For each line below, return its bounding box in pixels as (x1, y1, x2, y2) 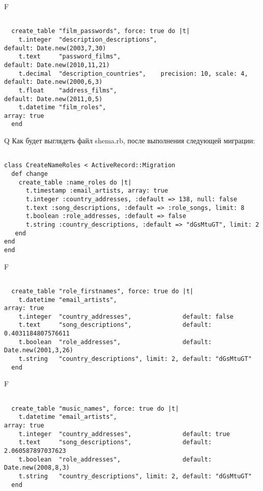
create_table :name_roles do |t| (18, 178, 132, 186)
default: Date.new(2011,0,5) (4, 95, 103, 103)
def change (11, 170, 48, 178)
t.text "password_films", (18, 53, 121, 60)
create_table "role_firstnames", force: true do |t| (11, 287, 194, 295)
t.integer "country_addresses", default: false (18, 313, 234, 320)
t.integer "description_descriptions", (18, 36, 157, 43)
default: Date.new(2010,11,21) (4, 61, 110, 69)
